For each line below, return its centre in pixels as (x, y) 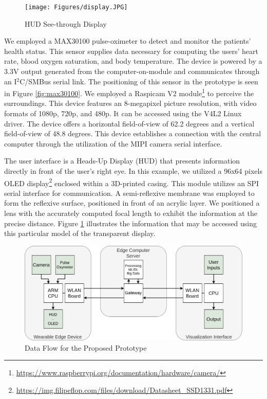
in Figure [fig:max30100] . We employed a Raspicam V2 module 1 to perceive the (129, 92)
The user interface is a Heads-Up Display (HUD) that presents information (122, 161)
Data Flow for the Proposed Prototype (86, 347)
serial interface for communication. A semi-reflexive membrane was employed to (129, 193)
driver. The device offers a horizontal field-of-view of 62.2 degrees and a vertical (129, 123)
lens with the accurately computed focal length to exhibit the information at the (131, 213)
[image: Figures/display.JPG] (76, 7)
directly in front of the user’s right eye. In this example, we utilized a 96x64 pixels (133, 171)
